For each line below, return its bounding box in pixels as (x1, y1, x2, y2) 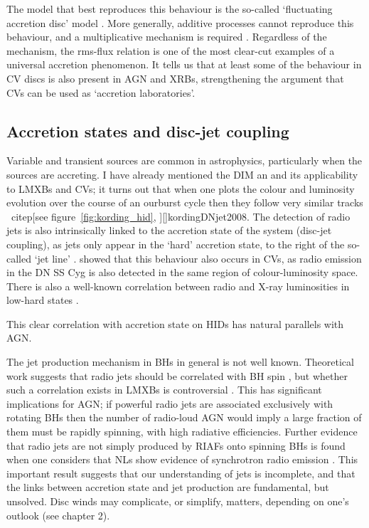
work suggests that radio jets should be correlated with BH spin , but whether (6, 368, 348, 383)
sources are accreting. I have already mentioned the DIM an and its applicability (6, 167, 358, 181)
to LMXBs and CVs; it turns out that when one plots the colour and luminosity (6, 181, 355, 196)
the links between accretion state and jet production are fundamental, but (6, 480, 329, 495)
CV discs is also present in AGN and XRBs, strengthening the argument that (6, 70, 344, 85)
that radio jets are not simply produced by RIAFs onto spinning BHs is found (6, 438, 346, 453)
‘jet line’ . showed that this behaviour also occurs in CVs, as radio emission (34, 250, 362, 265)
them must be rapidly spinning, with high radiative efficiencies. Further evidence (6, 424, 358, 439)
